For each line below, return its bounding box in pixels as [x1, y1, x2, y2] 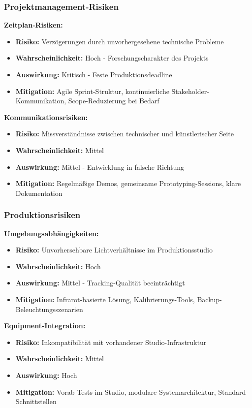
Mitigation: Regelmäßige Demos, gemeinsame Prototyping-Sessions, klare [15, 178, 241, 188]
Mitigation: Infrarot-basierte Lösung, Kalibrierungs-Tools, [15, 294, 195, 304]
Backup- [197, 294, 222, 304]
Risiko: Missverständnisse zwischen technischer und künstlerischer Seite [15, 128, 234, 139]
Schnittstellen [15, 396, 57, 407]
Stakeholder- [171, 86, 209, 96]
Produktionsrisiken [4, 209, 81, 221]
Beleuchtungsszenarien [15, 304, 83, 314]
